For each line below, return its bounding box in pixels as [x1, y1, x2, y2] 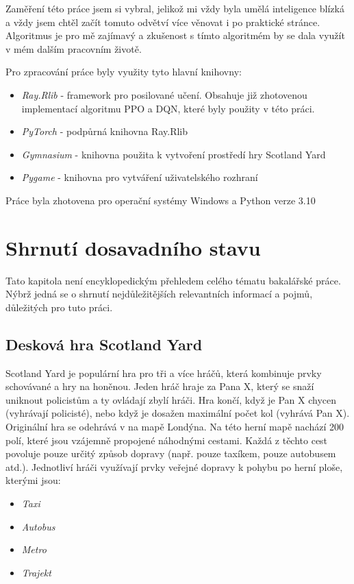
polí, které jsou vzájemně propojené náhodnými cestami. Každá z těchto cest [5, 433, 328, 447]
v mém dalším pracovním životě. [5, 41, 142, 56]
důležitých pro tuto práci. [5, 300, 113, 314]
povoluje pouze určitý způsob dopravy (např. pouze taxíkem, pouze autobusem [5, 446, 336, 461]
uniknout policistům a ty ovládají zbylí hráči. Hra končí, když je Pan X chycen [5, 392, 336, 406]
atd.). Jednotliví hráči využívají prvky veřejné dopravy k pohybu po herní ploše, [5, 459, 343, 474]
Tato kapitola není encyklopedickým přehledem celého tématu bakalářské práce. [5, 273, 341, 287]
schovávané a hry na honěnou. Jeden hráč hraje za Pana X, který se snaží [5, 379, 314, 393]
